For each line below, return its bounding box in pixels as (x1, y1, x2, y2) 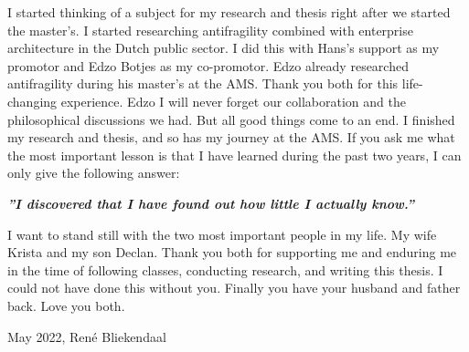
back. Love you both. (7, 295, 125, 315)
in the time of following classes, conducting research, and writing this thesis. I (7, 260, 443, 279)
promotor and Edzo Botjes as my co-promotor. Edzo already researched (7, 56, 409, 75)
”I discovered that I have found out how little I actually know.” (7, 193, 414, 212)
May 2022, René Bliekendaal (7, 326, 166, 346)
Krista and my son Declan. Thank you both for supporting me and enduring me (7, 243, 457, 262)
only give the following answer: (7, 163, 180, 182)
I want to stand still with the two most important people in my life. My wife (7, 224, 437, 243)
